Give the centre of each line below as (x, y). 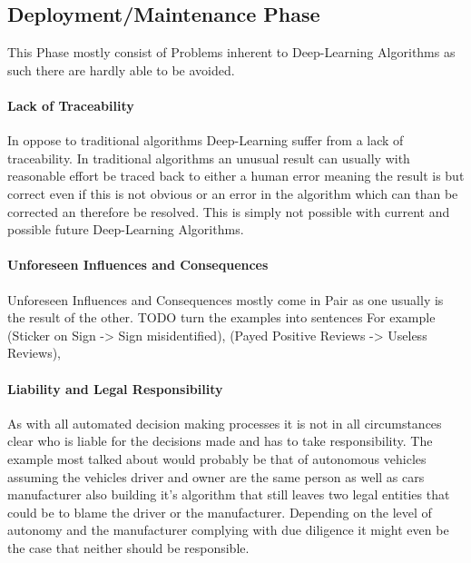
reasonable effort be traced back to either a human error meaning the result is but (236, 176)
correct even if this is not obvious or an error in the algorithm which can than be (233, 193)
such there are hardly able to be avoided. (121, 69)
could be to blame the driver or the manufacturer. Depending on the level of (220, 512)
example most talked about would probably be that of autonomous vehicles (217, 458)
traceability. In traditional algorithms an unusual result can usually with (209, 158)
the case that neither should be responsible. (128, 547)
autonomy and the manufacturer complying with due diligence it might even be (228, 530)
